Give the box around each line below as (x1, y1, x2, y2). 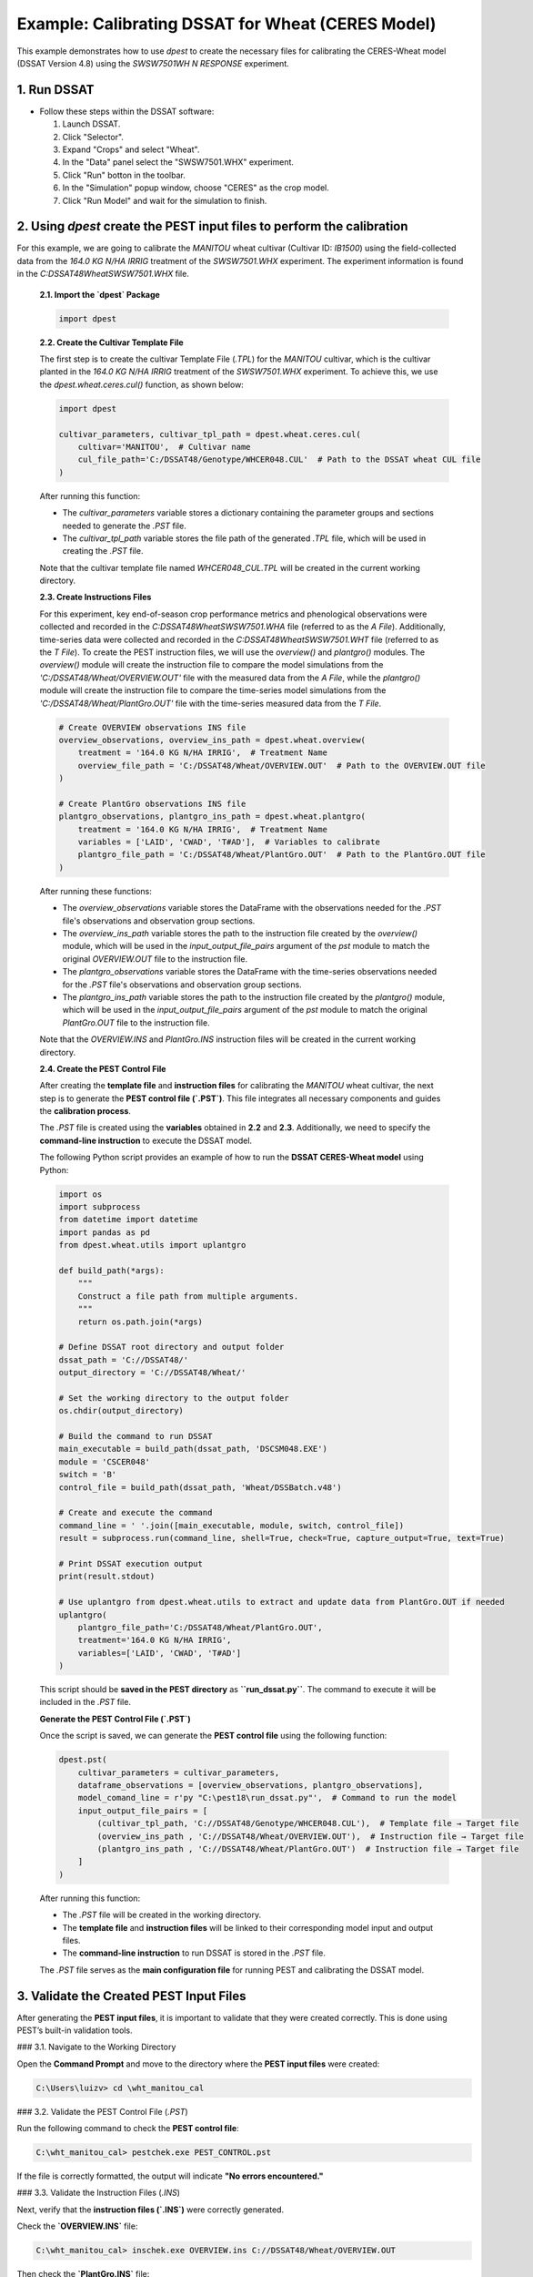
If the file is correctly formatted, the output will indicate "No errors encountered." (16, 2170, 324, 2181)
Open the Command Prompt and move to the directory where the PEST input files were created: (16, 2058, 380, 2069)
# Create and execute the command (58, 1507, 213, 1518)
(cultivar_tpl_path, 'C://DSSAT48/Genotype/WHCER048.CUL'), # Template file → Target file (96, 1818, 519, 1829)
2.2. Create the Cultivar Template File (39, 337, 184, 348)
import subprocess (58, 1202, 141, 1212)
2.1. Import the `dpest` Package (39, 289, 161, 300)
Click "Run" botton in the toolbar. (62, 169, 186, 180)
